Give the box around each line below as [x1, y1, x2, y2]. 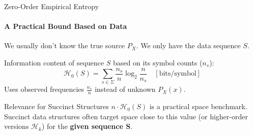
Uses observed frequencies [4, 84, 85, 94]
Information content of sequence [4, 57, 104, 68]
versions [4, 121, 29, 131]
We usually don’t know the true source [4, 40, 125, 51]
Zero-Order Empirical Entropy [4, 1, 99, 11]
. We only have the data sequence [136, 40, 241, 51]
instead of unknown [95, 84, 156, 94]
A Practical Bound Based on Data [4, 21, 127, 31]
